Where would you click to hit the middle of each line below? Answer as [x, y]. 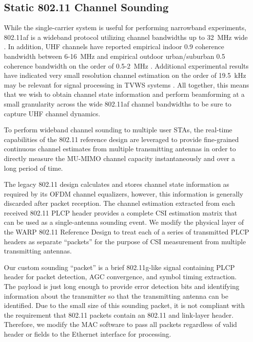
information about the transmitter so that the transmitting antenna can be [116, 296]
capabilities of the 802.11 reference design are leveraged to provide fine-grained [121, 139]
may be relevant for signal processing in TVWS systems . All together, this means [126, 84]
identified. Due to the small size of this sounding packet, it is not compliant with [125, 305]
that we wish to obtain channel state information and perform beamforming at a [124, 94]
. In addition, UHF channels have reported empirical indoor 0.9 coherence [114, 46]
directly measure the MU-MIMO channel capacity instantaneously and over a [120, 158]
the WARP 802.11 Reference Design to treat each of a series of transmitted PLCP [127, 232]
